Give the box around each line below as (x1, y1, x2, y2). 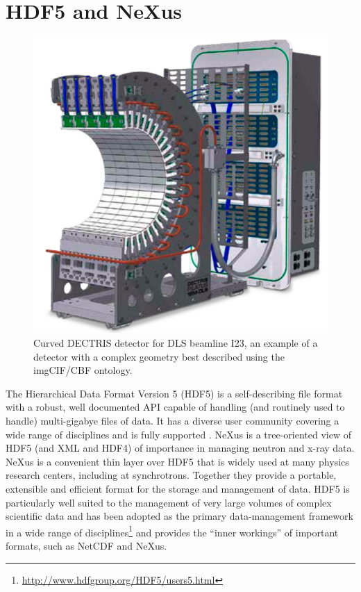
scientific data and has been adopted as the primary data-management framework (6, 509, 353, 523)
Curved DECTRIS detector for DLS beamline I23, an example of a (33, 335, 318, 350)
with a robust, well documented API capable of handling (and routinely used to (6, 400, 345, 414)
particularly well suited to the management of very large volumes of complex (6, 495, 332, 509)
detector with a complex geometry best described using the (33, 349, 285, 363)
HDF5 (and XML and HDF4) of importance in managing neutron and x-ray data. (6, 441, 355, 455)
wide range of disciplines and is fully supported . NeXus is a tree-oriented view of (6, 427, 352, 441)
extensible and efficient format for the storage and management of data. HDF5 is (6, 481, 350, 495)
